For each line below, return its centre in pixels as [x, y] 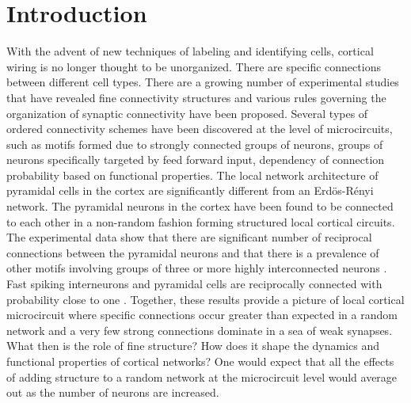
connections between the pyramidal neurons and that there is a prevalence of [193, 252]
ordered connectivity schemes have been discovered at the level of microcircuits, [200, 129]
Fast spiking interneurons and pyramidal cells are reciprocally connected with [194, 284]
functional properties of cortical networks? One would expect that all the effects [200, 361]
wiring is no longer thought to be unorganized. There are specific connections [194, 66]
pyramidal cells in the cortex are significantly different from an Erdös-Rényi [190, 190]
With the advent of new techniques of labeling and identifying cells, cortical [190, 51]
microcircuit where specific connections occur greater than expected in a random [202, 315]
